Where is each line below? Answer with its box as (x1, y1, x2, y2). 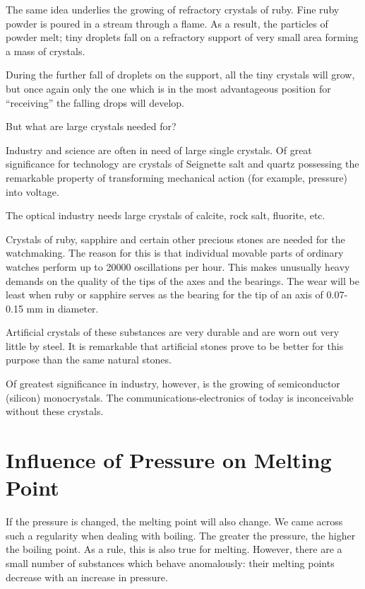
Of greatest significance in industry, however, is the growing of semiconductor (6, 376, 340, 391)
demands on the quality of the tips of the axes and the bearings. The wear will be (6, 273, 359, 288)
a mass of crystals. (6, 43, 85, 58)
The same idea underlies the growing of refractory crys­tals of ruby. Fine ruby (6, 2, 340, 16)
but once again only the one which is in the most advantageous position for (6, 81, 331, 95)
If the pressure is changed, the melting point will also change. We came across (6, 514, 343, 529)
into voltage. (6, 184, 59, 199)
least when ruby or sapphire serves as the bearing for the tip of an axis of (6, 287, 323, 302)
